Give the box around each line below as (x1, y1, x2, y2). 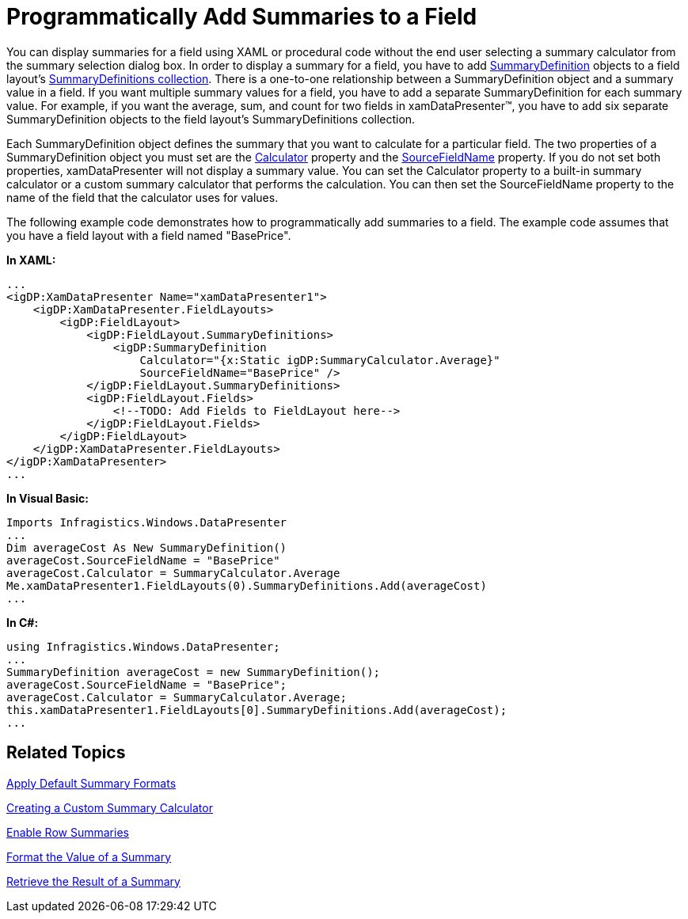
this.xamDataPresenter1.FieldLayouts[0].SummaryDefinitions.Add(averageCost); (6, 703, 507, 716)
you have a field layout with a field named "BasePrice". (6, 228, 291, 242)
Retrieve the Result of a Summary (6, 874, 181, 888)
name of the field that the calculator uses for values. (6, 190, 279, 204)
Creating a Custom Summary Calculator (6, 800, 213, 815)
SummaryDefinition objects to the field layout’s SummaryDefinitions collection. (6, 112, 416, 126)
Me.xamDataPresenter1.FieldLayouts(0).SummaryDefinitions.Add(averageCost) (6, 579, 487, 592)
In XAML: (6, 253, 56, 267)
